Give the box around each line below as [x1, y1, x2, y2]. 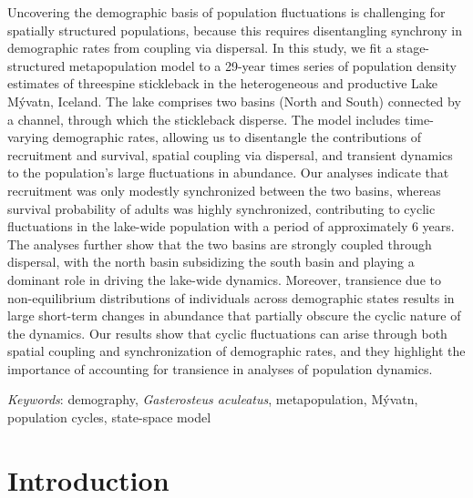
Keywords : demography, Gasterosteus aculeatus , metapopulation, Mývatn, [7, 390, 418, 409]
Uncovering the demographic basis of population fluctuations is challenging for [7, 3, 446, 21]
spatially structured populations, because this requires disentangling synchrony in [7, 20, 463, 39]
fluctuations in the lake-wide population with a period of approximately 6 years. [7, 217, 455, 236]
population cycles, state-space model [7, 408, 211, 427]
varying [7, 127, 49, 147]
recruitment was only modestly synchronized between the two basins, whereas [7, 180, 441, 199]
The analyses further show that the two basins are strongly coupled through [7, 234, 432, 253]
